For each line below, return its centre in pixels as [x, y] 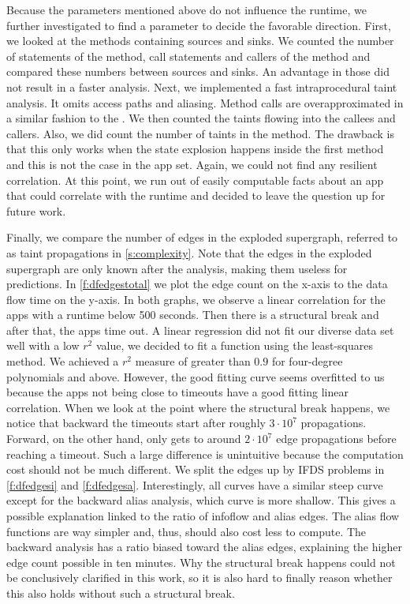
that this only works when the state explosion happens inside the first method [195, 149]
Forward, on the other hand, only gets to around [124, 439]
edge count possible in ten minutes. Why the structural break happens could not [201, 562]
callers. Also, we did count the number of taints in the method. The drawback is [200, 133]
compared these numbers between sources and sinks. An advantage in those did [198, 71]
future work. [36, 210]
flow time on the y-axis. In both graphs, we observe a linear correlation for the [196, 299]
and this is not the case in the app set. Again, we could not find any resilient [192, 164]
